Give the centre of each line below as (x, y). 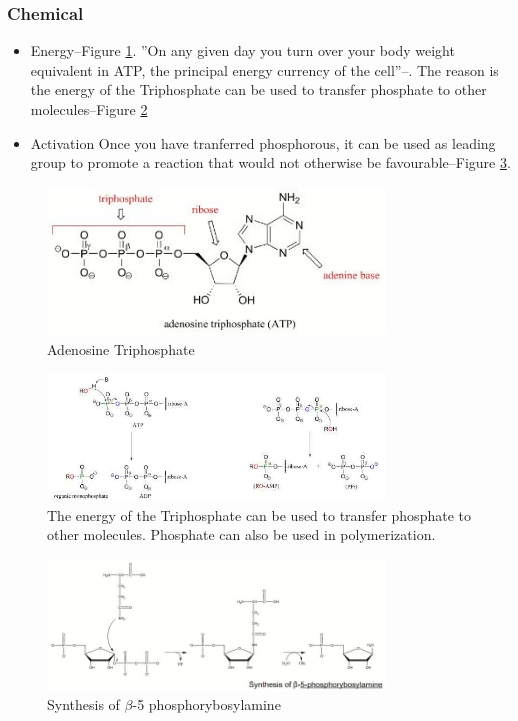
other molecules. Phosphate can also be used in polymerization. (241, 534)
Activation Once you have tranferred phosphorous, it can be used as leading (263, 142)
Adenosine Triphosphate (121, 348)
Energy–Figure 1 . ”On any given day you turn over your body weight (242, 50)
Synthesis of (83, 704)
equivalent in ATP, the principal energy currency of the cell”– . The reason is (264, 69)
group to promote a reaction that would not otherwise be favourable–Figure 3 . (270, 162)
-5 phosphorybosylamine (206, 704)
